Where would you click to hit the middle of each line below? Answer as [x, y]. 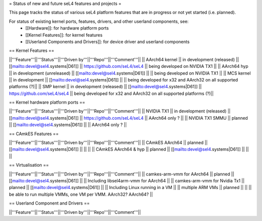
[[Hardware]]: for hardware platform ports [67, 28]
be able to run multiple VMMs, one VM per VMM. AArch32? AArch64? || [81, 194]
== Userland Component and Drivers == [49, 203]
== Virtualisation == [29, 165]
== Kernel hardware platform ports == [47, 102]
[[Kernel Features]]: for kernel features [64, 35]
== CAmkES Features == [34, 134]
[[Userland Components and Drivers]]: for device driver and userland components [107, 42]
